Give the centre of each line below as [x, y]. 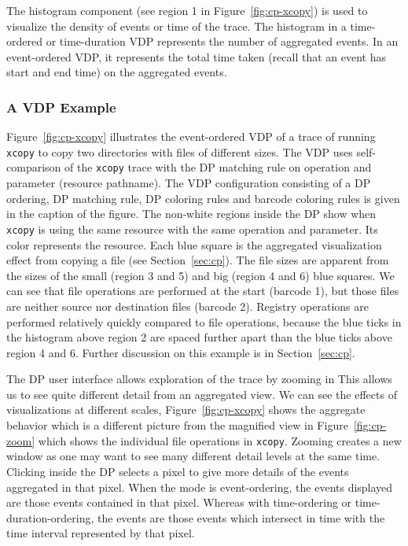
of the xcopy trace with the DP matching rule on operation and [218, 167]
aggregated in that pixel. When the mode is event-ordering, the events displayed [200, 487]
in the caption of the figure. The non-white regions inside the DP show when [191, 214]
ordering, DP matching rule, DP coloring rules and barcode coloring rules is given [203, 198]
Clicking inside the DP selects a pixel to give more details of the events [178, 471]
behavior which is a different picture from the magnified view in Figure [177, 425]
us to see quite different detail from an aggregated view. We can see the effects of [202, 394]
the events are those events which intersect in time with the [241, 517]
